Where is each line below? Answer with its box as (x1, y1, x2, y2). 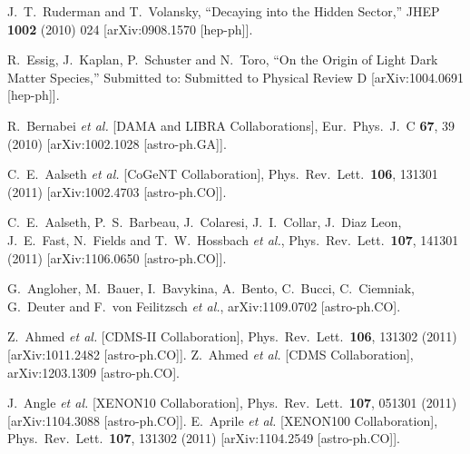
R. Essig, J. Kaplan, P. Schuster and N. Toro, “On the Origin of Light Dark (7, 50, 438, 69)
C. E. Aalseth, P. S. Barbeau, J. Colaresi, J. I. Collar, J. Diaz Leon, (7, 212, 402, 232)
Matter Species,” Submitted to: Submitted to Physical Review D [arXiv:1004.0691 (7, 67, 464, 86)
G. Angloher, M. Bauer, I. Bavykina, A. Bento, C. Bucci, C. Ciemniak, (7, 279, 415, 298)
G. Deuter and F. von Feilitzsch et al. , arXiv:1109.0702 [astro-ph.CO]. (7, 296, 401, 315)
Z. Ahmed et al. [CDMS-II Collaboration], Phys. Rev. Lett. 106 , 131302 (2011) (7, 327, 457, 346)
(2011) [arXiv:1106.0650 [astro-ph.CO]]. (7, 248, 227, 267)
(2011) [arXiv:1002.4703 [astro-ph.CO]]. (7, 182, 227, 201)
